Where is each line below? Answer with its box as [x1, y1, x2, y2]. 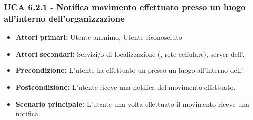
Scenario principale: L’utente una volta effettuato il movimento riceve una [15, 98, 249, 109]
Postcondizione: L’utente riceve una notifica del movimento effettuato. [15, 81, 236, 92]
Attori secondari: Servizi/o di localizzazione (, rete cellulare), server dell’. [15, 48, 245, 59]
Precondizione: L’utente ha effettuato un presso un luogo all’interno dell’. [15, 65, 244, 75]
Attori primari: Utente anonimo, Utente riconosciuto [15, 32, 182, 42]
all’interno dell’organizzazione [4, 12, 125, 24]
